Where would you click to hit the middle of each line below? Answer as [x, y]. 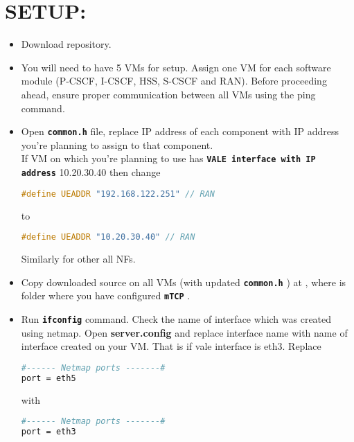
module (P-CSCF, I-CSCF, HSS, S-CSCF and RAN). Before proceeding [174, 81]
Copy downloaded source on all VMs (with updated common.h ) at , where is [184, 282]
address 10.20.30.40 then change [91, 172]
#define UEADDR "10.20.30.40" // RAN [108, 237]
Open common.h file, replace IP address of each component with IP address [180, 131]
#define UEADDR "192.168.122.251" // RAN [118, 194]
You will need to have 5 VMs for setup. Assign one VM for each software [176, 67]
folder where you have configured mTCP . [106, 295]
